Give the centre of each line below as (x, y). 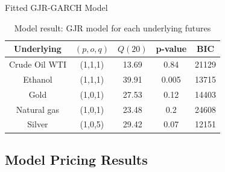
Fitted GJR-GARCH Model (56, 7)
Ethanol (38, 79)
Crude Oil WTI (38, 64)
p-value (171, 49)
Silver (38, 124)
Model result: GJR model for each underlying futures (112, 27)
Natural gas (38, 109)
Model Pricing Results (76, 159)
